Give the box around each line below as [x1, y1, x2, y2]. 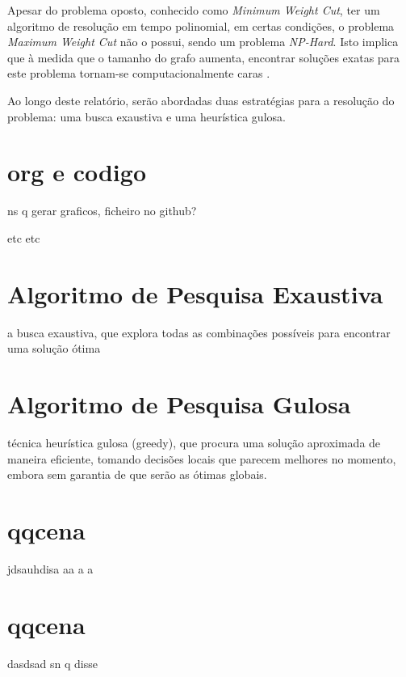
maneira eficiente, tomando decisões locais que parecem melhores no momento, [7, 450, 396, 467]
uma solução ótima [7, 340, 101, 357]
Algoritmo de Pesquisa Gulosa [7, 387, 351, 420]
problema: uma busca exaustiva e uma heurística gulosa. [7, 108, 286, 125]
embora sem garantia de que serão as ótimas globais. [7, 466, 267, 483]
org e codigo [7, 155, 147, 188]
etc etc [7, 229, 40, 246]
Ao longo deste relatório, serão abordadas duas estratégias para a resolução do [7, 91, 395, 108]
